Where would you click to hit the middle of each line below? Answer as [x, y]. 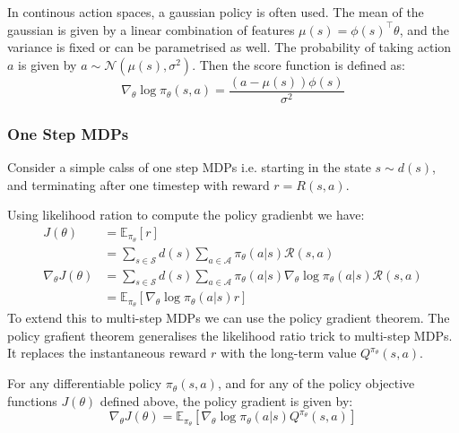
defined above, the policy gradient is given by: [226, 400]
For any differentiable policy [85, 383]
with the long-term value [289, 353]
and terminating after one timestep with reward [139, 184]
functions [32, 400]
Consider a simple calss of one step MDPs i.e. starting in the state [189, 167]
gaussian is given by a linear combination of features [151, 29]
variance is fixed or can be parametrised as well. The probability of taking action [229, 47]
